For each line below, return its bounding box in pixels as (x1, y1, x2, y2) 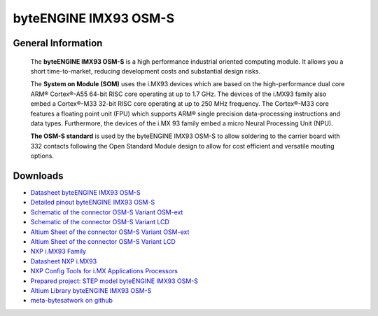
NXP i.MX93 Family (30, 247, 87, 256)
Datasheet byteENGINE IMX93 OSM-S (30, 188, 141, 196)
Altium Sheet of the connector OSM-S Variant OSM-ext (30, 228, 190, 236)
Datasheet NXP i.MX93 (30, 256, 97, 266)
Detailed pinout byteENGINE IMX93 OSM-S (30, 198, 155, 207)
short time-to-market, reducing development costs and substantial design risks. (30, 67, 261, 75)
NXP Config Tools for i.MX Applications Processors (30, 267, 178, 275)
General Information (13, 37, 103, 49)
